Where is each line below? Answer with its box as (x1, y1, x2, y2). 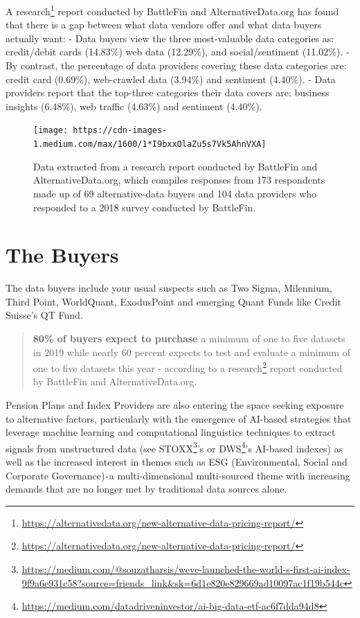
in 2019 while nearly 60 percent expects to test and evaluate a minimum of (33, 344, 351, 359)
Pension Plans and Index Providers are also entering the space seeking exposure (6, 398, 344, 412)
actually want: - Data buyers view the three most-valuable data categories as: (6, 30, 334, 45)
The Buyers (6, 240, 119, 269)
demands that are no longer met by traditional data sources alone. (6, 482, 287, 496)
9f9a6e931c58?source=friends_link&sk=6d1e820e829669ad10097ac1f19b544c (21, 575, 344, 590)
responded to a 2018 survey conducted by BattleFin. (33, 200, 256, 214)
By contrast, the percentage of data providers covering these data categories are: (6, 58, 347, 73)
